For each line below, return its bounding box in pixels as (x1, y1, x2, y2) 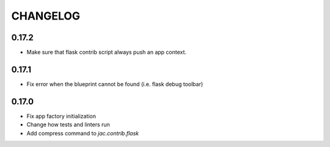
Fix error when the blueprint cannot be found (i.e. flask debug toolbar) (26, 80, 204, 88)
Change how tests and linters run (26, 121, 110, 128)
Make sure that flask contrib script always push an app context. (26, 49, 186, 56)
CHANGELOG (11, 9, 81, 23)
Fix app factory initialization (26, 112, 97, 120)
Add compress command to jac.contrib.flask (26, 129, 139, 137)
